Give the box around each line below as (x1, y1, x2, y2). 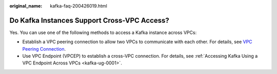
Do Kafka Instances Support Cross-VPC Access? (9, 16, 169, 25)
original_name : (9, 3, 43, 9)
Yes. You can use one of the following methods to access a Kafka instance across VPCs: (9, 29, 197, 35)
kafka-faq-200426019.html (50, 3, 107, 9)
